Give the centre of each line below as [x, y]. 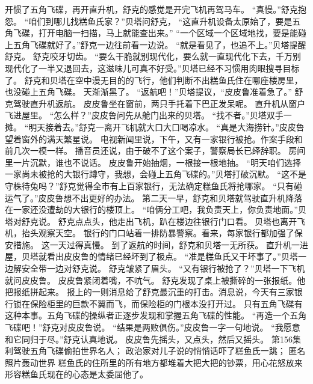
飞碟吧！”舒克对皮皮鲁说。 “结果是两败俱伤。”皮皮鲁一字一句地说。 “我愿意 [153, 327]
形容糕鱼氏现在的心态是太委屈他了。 [76, 374]
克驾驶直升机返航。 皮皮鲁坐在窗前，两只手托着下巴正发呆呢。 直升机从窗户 [155, 103]
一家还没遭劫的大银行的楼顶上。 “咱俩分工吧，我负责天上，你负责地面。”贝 [160, 209]
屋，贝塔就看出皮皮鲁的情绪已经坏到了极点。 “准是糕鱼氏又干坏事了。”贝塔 [151, 256]
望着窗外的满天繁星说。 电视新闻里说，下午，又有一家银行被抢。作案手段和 [154, 139]
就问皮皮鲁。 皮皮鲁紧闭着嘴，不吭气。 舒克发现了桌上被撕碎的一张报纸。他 [155, 280]
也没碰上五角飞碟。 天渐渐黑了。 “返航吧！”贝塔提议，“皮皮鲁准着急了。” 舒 [154, 92]
